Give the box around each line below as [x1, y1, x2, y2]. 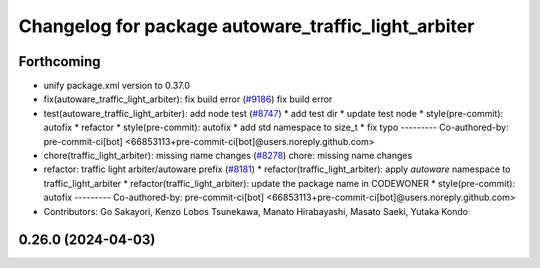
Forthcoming [18, 53, 101, 70]
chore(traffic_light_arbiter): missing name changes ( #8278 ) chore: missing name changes [43, 150, 413, 162]
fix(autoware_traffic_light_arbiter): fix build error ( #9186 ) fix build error [43, 93, 333, 105]
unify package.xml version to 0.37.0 [43, 80, 190, 92]
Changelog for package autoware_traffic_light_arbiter [18, 15, 475, 37]
